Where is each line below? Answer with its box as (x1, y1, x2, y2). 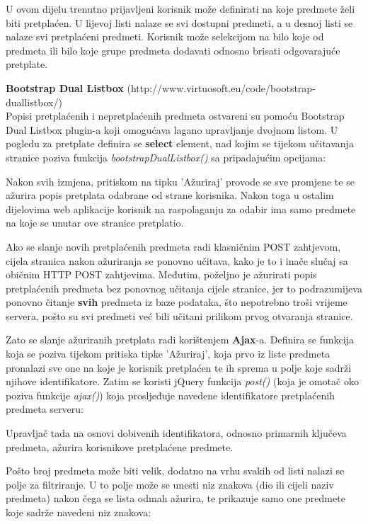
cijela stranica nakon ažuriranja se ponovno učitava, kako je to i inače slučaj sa (6, 253, 348, 268)
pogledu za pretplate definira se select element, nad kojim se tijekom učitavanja (6, 136, 354, 151)
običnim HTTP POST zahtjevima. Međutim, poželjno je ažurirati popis (6, 267, 317, 282)
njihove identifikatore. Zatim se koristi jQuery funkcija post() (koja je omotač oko (6, 374, 359, 389)
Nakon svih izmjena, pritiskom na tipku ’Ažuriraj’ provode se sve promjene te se (6, 173, 355, 188)
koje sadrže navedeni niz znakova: (6, 505, 151, 519)
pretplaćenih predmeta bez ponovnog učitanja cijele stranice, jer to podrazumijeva (6, 280, 362, 295)
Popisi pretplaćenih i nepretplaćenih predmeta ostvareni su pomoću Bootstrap (6, 108, 345, 123)
